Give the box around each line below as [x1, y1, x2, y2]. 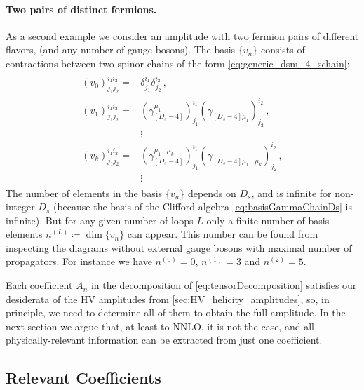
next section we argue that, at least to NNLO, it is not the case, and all [6, 318, 314, 333]
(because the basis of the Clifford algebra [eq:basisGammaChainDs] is [53, 199, 352, 214]
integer [6, 199, 35, 214]
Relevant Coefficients [6, 367, 161, 389]
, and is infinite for [251, 185, 332, 200]
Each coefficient [6, 278, 73, 292]
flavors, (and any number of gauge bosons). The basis [6, 42, 236, 57]
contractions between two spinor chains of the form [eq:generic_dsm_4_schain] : [6, 55, 350, 70]
